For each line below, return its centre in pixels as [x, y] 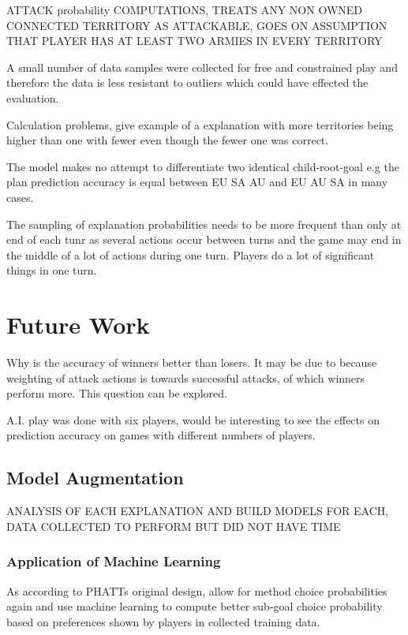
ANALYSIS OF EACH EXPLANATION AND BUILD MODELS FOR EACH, [198, 511]
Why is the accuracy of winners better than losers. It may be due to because [192, 362]
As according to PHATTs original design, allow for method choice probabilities [197, 590]
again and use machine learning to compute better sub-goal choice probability [195, 606]
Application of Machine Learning [114, 561]
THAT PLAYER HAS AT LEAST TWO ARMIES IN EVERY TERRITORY [195, 41]
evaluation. [33, 97]
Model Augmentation [95, 478]
